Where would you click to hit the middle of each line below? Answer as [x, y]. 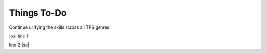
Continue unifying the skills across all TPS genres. [60, 27]
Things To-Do [38, 13]
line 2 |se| [19, 45]
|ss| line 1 [18, 36]
